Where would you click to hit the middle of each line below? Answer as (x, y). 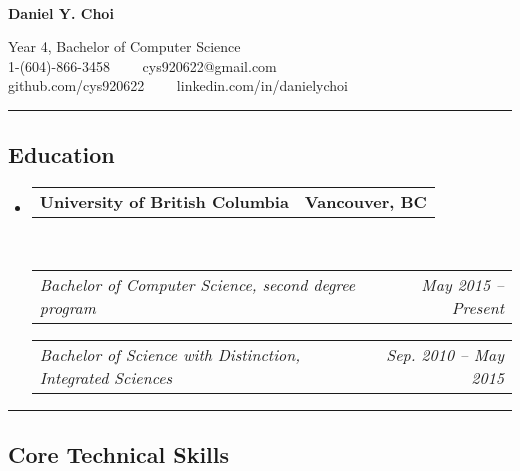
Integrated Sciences (106, 377)
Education (61, 154)
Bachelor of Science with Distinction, (170, 354)
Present (477, 307)
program (67, 307)
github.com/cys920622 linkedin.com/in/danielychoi (178, 85)
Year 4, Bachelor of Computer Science (124, 46)
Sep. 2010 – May (445, 354)
